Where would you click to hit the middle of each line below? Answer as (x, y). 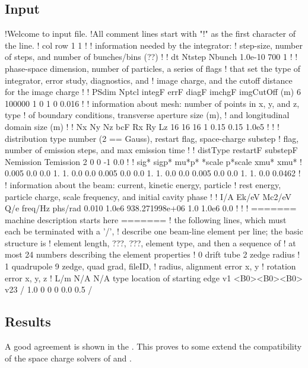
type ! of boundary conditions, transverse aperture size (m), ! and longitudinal (147, 115)
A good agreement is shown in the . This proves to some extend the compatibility (153, 346)
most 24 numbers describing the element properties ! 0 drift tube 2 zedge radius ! (153, 254)
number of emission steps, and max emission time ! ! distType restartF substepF (151, 150)
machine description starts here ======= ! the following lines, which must (146, 219)
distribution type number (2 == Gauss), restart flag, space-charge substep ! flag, (152, 138)
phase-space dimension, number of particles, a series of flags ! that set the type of (153, 68)
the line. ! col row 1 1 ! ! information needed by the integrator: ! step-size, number (154, 45)
